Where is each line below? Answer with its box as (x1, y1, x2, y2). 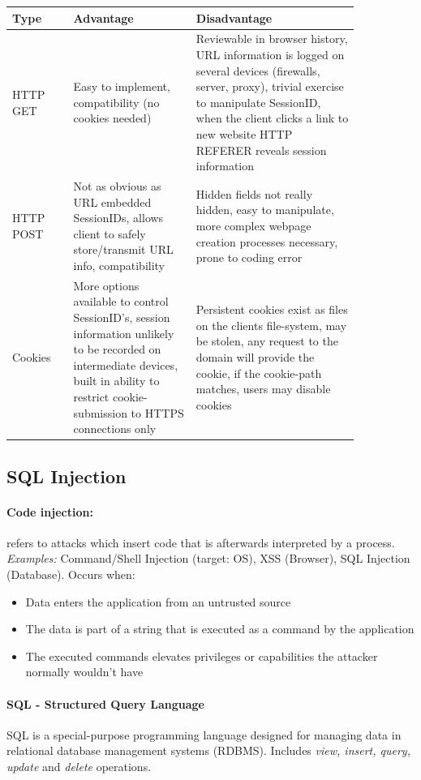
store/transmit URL (73, 241, 174, 258)
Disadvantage (195, 9, 273, 26)
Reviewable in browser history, (195, 30, 348, 47)
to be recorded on (73, 341, 161, 358)
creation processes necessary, (195, 233, 338, 250)
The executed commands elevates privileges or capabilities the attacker (25, 647, 378, 664)
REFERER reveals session (195, 141, 327, 158)
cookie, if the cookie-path (195, 364, 322, 381)
